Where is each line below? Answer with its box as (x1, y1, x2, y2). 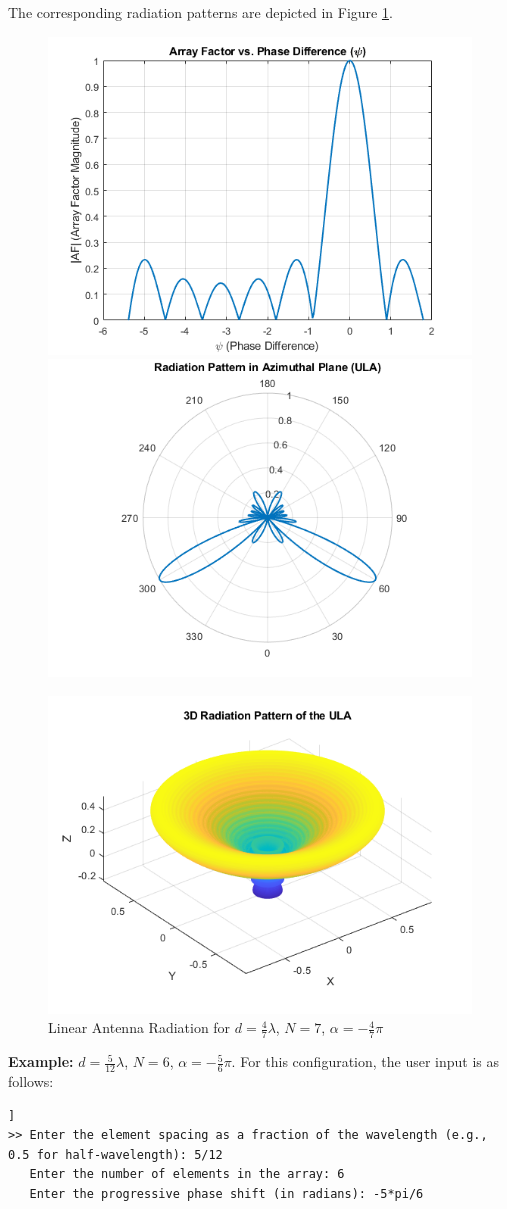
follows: (8, 1071, 54, 1092)
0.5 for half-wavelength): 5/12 (8, 1147, 223, 1162)
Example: (8, 1051, 74, 1072)
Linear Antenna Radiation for (48, 1017, 231, 1038)
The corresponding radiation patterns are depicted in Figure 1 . (8, 2, 393, 22)
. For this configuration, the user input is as (231, 1051, 500, 1072)
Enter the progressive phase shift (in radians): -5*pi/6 (29, 1187, 424, 1201)
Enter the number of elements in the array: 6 (29, 1167, 345, 1182)
